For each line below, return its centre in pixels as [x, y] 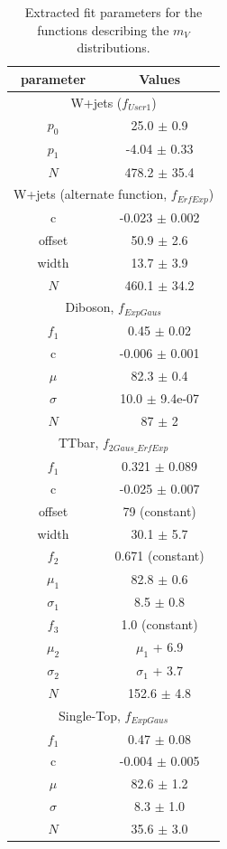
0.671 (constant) [159, 556]
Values [159, 78]
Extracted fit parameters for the [113, 12]
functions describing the [103, 29]
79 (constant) [159, 510]
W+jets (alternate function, [91, 194]
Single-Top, [90, 715]
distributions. [113, 47]
